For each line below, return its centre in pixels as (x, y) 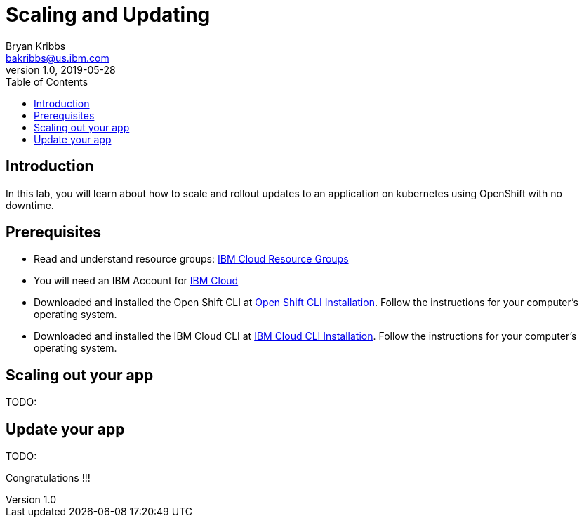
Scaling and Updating (108, 15)
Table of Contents (47, 81)
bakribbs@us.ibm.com (58, 58)
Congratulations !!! (48, 478)
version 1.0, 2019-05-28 (61, 69)
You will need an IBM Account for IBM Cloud (136, 281)
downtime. (30, 205)
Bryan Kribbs (36, 46)
